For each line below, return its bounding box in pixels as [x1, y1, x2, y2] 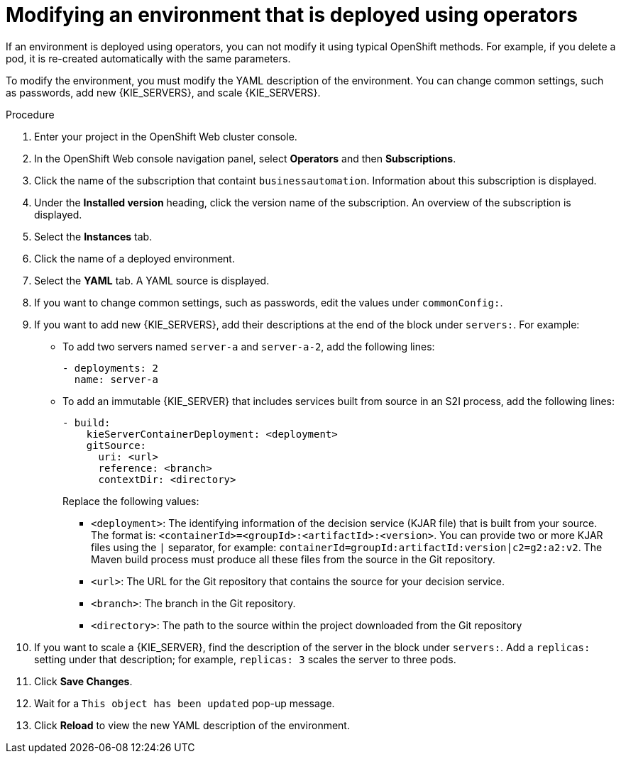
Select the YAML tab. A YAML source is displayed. [34, 274, 270, 287]
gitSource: [86, 439, 147, 451]
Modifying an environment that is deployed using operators [6, 3, 578, 27]
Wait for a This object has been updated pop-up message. [34, 697, 335, 709]
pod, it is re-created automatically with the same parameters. [6, 52, 291, 65]
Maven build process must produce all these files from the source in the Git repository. [91, 553, 495, 565]
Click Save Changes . [34, 675, 133, 687]
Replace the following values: [62, 494, 199, 507]
